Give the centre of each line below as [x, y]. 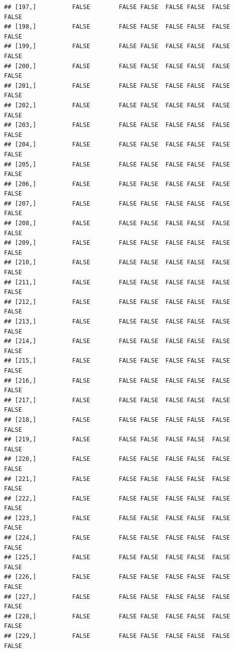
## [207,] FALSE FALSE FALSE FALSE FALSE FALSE [117, 203]
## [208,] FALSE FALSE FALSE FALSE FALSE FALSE [117, 223]
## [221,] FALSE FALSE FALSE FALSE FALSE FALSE [117, 479]
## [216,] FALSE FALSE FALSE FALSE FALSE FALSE [117, 380]
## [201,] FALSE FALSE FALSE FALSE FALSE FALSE [117, 86]
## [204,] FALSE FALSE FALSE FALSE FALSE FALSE [117, 145]
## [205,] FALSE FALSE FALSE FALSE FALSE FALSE [117, 164]
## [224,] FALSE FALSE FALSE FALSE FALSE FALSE [117, 538]
